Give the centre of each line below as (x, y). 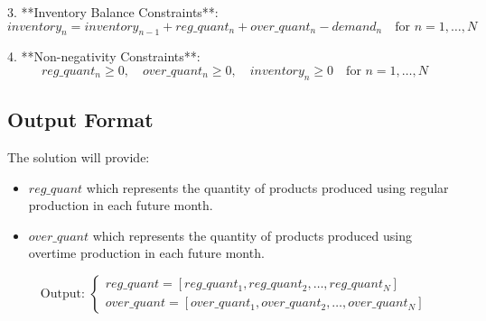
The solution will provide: (79, 156)
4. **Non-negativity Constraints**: (104, 56)
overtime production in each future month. (146, 253)
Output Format (80, 119)
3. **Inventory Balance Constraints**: (113, 12)
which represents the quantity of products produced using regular (267, 187)
